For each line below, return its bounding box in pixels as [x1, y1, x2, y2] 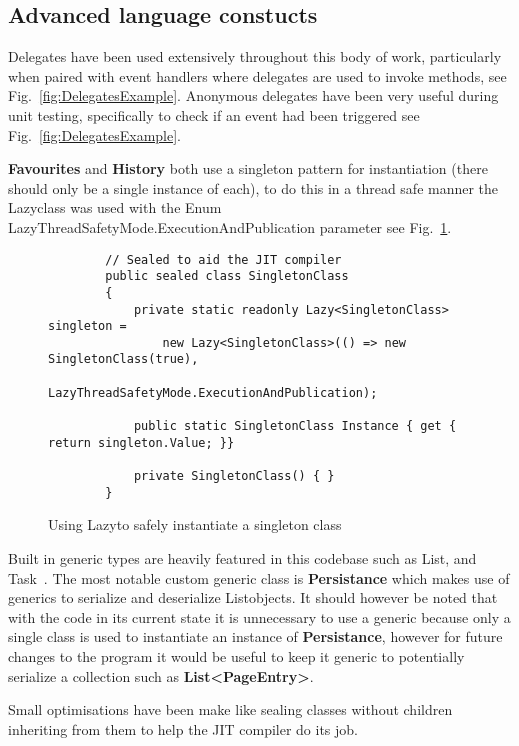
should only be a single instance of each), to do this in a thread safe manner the [8, 177, 499, 198]
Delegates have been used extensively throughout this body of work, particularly [8, 46, 502, 67]
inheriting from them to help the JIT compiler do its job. [8, 718, 359, 739]
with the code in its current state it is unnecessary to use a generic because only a [8, 606, 511, 627]
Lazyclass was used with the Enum [8, 197, 222, 218]
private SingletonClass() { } [133, 469, 335, 484]
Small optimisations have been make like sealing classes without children [8, 699, 453, 720]
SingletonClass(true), [48, 352, 199, 367]
